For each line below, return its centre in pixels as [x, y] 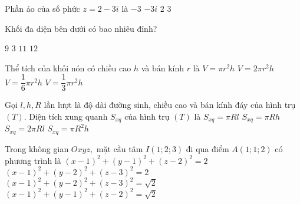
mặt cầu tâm [120, 148]
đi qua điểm [207, 148]
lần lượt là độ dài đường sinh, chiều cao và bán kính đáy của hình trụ [170, 105]
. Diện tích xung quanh [66, 116]
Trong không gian [37, 148]
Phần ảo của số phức [42, 8]
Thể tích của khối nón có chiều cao [68, 68]
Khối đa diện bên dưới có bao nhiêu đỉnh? [81, 28]
